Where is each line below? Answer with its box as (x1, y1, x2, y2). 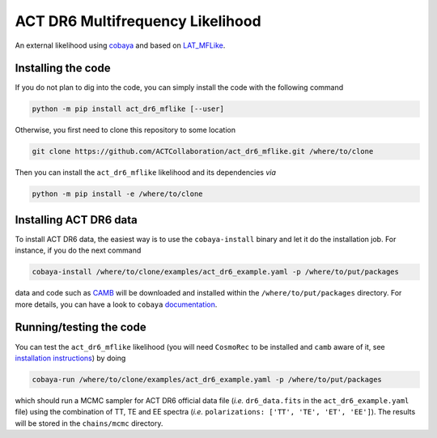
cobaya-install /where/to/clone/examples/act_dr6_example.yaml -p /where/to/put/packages (32, 267, 400, 277)
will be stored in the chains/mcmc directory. (15, 418, 163, 428)
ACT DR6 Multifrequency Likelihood (15, 12, 262, 30)
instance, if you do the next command (15, 245, 142, 255)
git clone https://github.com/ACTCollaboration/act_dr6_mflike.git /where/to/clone (32, 147, 374, 156)
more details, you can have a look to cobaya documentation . (15, 300, 218, 309)
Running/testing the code (15, 321, 146, 334)
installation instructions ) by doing (15, 353, 126, 363)
